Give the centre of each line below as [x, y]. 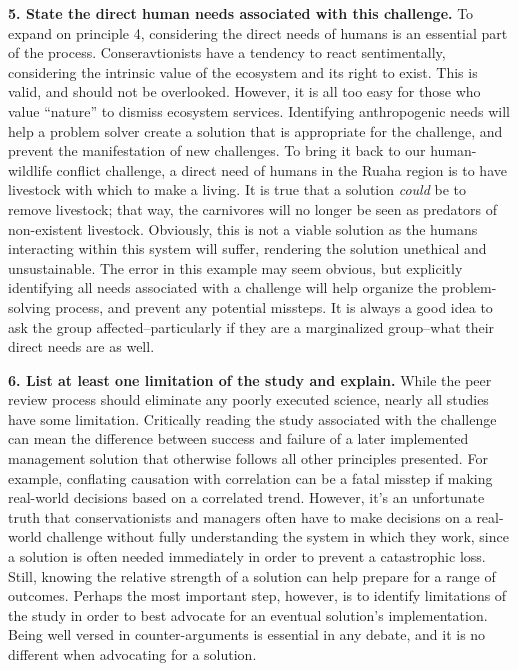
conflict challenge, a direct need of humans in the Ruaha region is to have [281, 169]
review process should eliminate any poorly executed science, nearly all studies [248, 399]
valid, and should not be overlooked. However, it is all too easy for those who [244, 91]
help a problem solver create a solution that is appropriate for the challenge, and [255, 130]
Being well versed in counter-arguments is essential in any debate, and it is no [247, 634]
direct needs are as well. [81, 346]
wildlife [30, 169]
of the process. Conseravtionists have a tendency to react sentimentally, [227, 52]
